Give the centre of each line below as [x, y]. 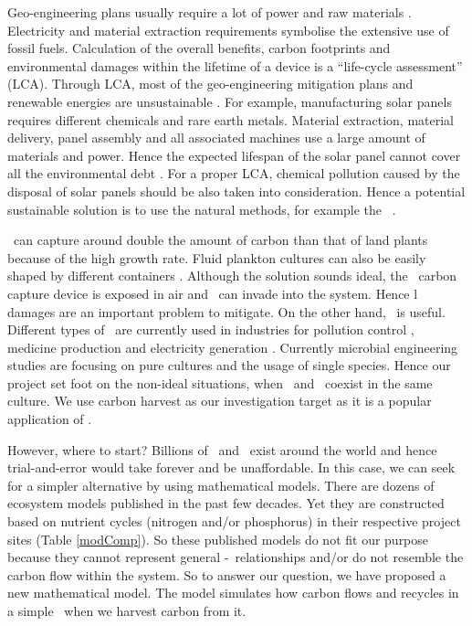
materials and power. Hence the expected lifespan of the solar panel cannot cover [234, 155]
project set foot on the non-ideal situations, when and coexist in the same [220, 382]
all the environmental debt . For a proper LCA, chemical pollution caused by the [234, 173]
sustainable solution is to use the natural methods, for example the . [202, 209]
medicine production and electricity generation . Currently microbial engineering [233, 347]
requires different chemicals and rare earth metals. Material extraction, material [231, 119]
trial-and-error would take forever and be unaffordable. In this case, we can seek [231, 467]
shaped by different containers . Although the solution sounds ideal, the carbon [232, 276]
